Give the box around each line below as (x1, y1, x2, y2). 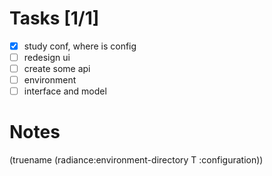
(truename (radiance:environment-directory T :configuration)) (9, 154, 264, 166)
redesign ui (23, 52, 71, 63)
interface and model (23, 85, 107, 97)
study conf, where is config (23, 40, 137, 52)
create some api (23, 63, 91, 75)
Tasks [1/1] (9, 7, 100, 30)
